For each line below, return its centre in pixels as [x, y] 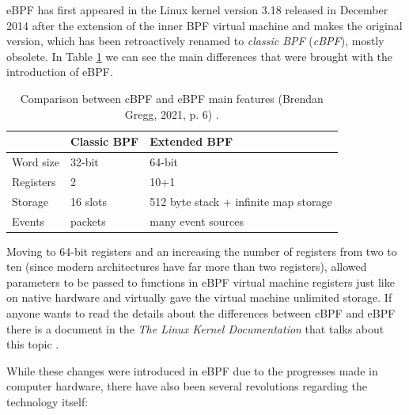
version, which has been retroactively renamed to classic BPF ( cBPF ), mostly [195, 41]
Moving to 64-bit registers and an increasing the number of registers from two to [202, 251]
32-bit [85, 162]
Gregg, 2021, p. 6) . [172, 114]
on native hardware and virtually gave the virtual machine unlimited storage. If [199, 297]
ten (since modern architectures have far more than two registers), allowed [187, 267]
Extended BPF [191, 141]
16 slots [89, 201]
